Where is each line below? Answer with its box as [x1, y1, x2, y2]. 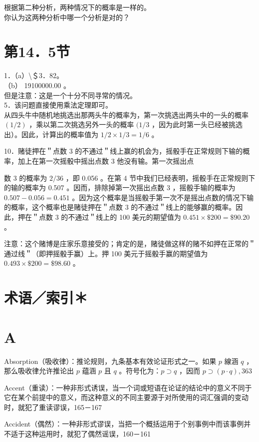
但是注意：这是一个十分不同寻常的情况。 [4, 90, 137, 100]
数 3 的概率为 [4, 172, 47, 183]
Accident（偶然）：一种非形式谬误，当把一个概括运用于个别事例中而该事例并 [4, 418, 251, 429]
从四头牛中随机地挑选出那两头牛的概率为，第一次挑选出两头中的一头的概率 [4, 109, 249, 120]
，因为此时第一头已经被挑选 [151, 119, 243, 130]
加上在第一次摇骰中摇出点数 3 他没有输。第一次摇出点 [17, 156, 194, 166]
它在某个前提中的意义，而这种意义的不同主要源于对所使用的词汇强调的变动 [4, 392, 249, 402]
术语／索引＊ [4, 287, 88, 308]
